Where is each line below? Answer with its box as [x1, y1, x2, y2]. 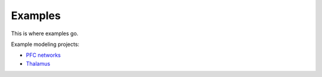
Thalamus [26, 60, 51, 67]
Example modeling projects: [11, 41, 80, 48]
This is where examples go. [11, 30, 79, 37]
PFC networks [26, 51, 61, 59]
